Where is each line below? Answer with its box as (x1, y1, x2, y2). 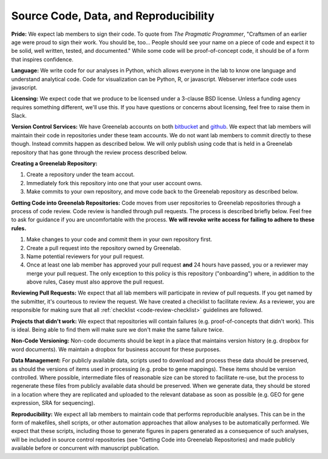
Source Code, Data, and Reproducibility (11, 9, 215, 22)
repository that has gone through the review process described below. (11, 149, 188, 156)
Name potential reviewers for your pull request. (26, 253, 145, 260)
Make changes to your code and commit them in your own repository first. (26, 236, 213, 243)
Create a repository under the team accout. (26, 171, 135, 178)
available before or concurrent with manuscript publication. (11, 444, 160, 452)
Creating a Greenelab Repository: (11, 160, 98, 167)
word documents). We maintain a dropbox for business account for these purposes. (11, 345, 221, 353)
